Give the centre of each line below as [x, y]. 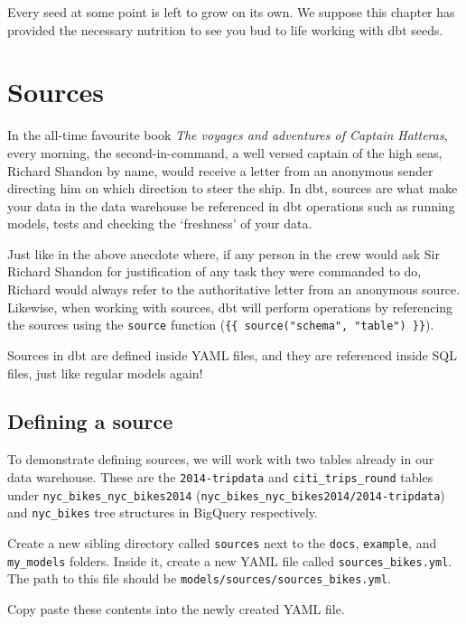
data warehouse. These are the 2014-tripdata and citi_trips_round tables [220, 476]
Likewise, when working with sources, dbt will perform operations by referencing [230, 307]
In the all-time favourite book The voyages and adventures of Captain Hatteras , [228, 135]
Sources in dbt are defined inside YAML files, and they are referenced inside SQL [232, 354]
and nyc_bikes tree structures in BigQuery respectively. [163, 512]
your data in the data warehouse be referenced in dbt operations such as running [231, 205]
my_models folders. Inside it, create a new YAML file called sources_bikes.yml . [230, 560]
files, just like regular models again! [105, 373]
